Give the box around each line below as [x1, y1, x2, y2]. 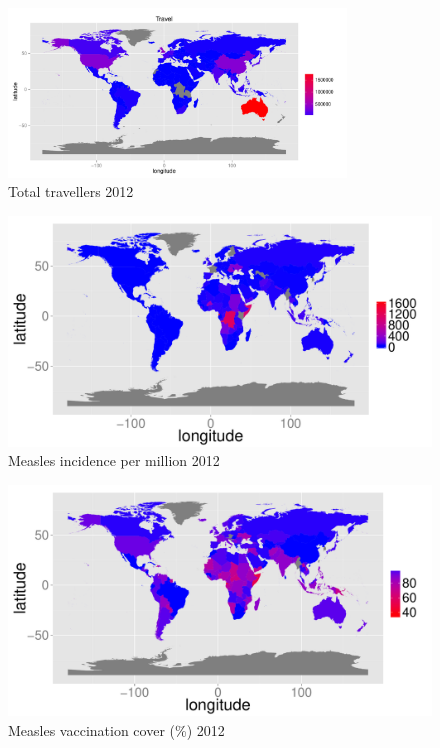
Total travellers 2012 [8, 181, 134, 202]
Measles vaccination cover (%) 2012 [8, 719, 225, 740]
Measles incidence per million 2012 [8, 450, 220, 471]
